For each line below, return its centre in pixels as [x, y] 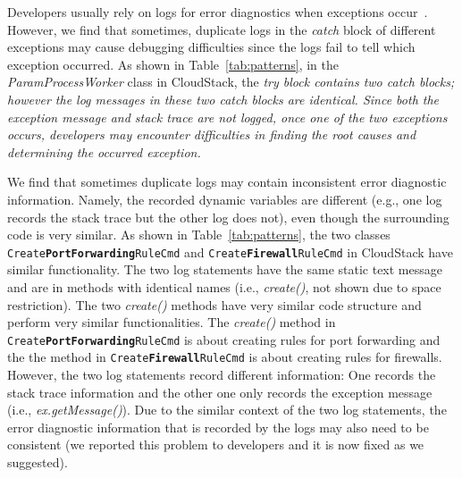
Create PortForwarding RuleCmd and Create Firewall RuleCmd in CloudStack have [230, 252]
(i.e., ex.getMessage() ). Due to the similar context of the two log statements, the [227, 410]
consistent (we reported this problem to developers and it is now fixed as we [216, 444]
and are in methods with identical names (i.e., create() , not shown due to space [224, 286]
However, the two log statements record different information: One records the [222, 375]
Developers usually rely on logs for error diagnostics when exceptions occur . [218, 12]
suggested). [38, 462]
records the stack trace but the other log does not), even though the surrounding [228, 217]
